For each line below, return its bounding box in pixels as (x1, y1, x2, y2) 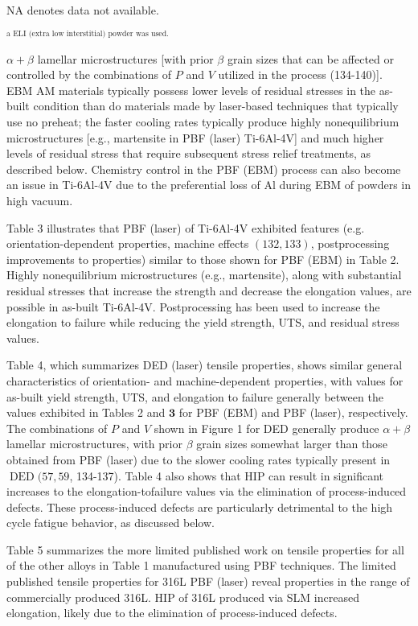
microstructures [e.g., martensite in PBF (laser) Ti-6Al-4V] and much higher (6, 129, 384, 146)
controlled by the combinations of (6, 66, 172, 83)
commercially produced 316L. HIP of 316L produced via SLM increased (6, 588, 359, 605)
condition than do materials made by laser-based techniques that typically (33, 97, 399, 114)
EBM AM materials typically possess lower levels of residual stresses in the (6, 81, 376, 98)
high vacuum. (6, 192, 73, 209)
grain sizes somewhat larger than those (196, 435, 387, 452)
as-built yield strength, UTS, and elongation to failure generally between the (6, 388, 383, 405)
